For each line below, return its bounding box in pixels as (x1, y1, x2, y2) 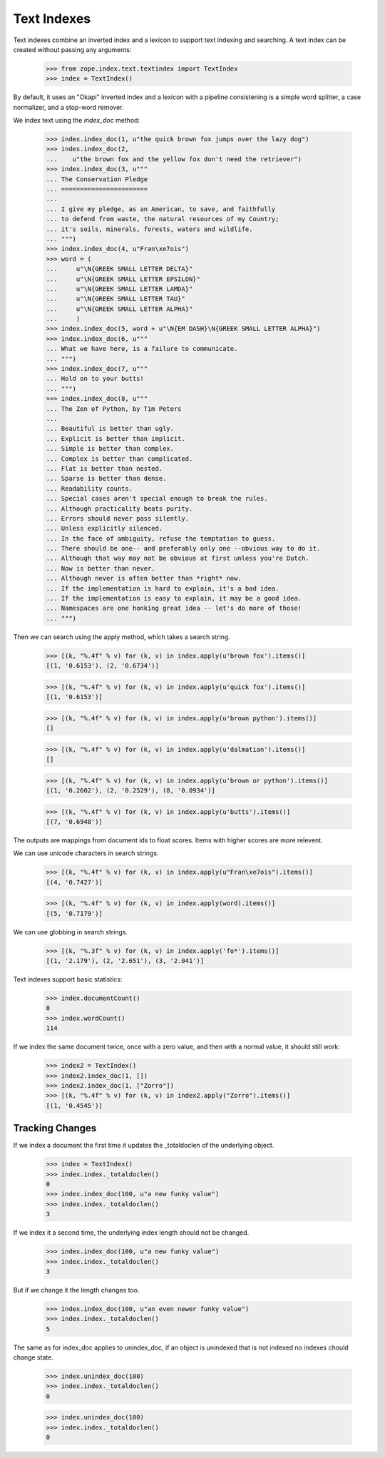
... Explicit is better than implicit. (46, 434, 185, 442)
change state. (13, 1353, 53, 1362)
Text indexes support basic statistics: (13, 975, 123, 984)
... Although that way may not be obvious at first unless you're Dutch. (46, 554, 309, 563)
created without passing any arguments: (13, 45, 132, 53)
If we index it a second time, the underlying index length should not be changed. (13, 1228, 250, 1237)
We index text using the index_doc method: (13, 116, 140, 125)
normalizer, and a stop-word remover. (13, 103, 124, 111)
